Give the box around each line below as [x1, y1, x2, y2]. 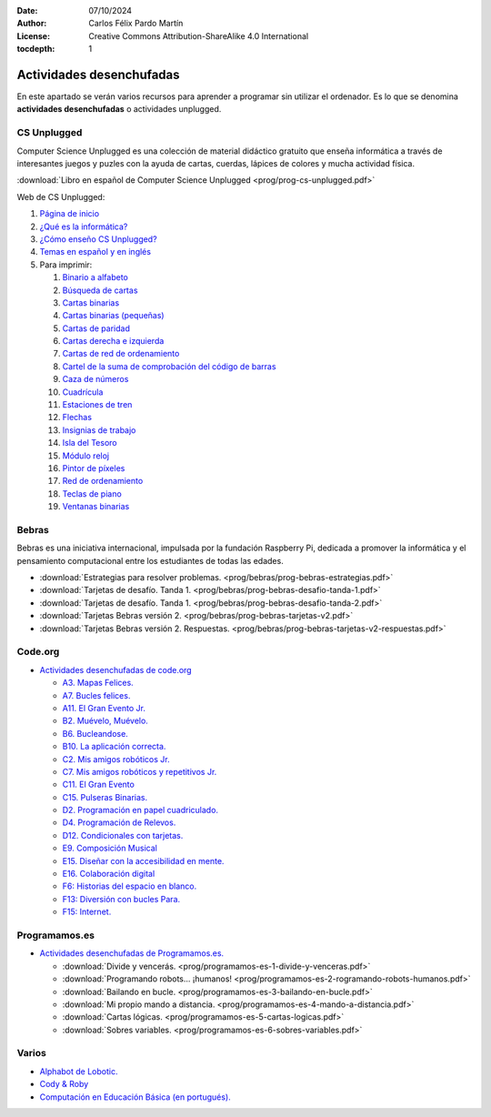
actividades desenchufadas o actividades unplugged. [16, 104, 222, 115]
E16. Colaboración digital [62, 869, 155, 880]
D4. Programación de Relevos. [62, 817, 176, 828]
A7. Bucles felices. [62, 689, 131, 700]
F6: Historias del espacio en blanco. [62, 881, 197, 891]
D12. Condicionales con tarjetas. [62, 830, 184, 840]
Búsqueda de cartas [62, 285, 138, 296]
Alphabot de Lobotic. [39, 1065, 118, 1077]
